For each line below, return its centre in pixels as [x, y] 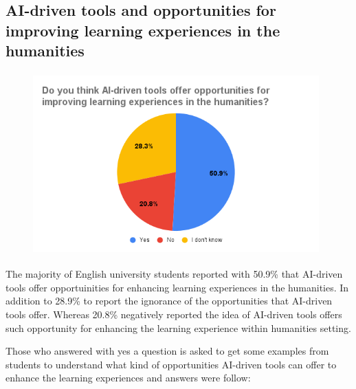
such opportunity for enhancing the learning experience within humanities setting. [178, 327]
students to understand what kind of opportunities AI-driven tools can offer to [171, 364]
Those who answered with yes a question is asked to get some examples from [167, 351]
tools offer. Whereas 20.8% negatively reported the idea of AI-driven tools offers [174, 314]
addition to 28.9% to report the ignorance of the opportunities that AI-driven [169, 301]
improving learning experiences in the [143, 30]
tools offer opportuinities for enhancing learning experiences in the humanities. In [177, 287]
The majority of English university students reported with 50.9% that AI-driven [174, 274]
